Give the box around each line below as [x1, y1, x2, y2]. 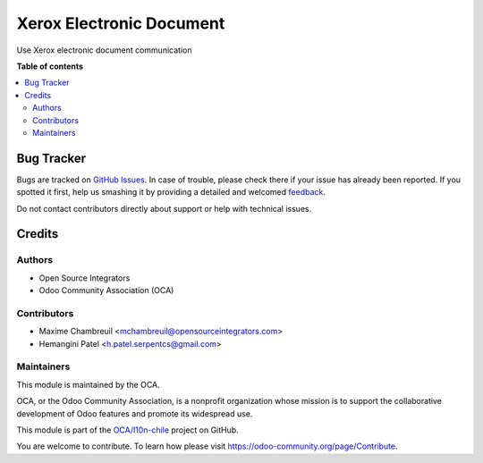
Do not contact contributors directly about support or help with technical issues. [16, 203, 312, 214]
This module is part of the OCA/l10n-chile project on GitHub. [16, 425, 239, 435]
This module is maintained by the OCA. [16, 379, 160, 390]
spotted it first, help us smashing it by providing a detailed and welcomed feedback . [16, 187, 326, 198]
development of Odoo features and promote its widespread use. [16, 408, 253, 419]
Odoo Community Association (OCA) [38, 285, 174, 296]
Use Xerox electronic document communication [16, 45, 192, 55]
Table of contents [16, 61, 84, 72]
